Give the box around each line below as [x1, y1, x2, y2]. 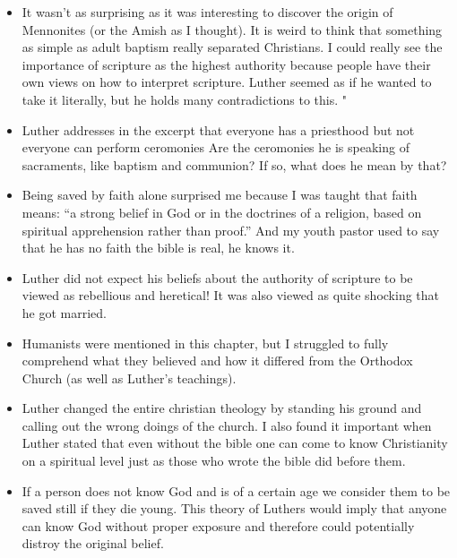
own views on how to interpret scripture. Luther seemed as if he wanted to [22, 73, 432, 91]
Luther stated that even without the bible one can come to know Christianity [22, 434, 448, 452]
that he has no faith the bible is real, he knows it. [22, 238, 295, 257]
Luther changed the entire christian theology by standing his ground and [22, 399, 422, 417]
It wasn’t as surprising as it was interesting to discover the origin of [22, 3, 393, 21]
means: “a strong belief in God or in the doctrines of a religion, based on [22, 202, 422, 221]
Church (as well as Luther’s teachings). [22, 368, 237, 387]
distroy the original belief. [22, 534, 164, 553]
